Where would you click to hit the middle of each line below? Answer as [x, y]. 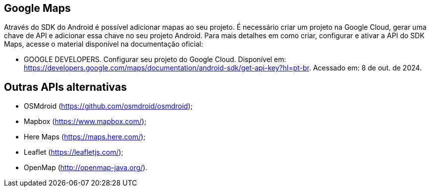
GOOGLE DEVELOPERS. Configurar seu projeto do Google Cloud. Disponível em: [155, 60]
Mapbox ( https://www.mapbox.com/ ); [85, 122]
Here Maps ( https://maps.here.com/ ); [85, 137]
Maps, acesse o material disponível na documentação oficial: [104, 44]
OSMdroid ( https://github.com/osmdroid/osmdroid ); [108, 106]
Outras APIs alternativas [65, 87]
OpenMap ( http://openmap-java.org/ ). [86, 168]
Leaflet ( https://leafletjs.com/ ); [74, 152]
